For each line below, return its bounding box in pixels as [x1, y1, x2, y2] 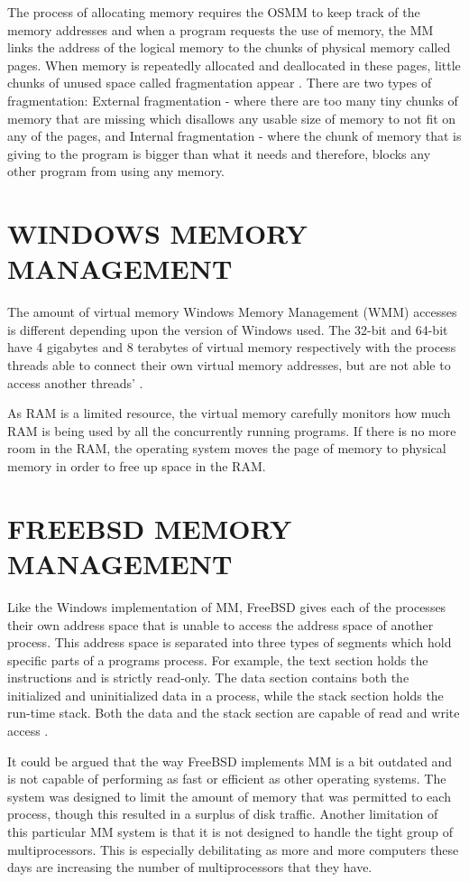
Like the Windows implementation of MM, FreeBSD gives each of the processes [7, 597, 446, 616]
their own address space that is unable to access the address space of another [7, 615, 434, 634]
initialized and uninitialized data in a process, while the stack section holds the [7, 685, 444, 704]
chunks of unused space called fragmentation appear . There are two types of [7, 73, 432, 92]
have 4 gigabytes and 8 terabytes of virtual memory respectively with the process [7, 338, 456, 357]
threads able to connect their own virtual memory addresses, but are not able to [7, 356, 451, 375]
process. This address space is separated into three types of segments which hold [7, 633, 452, 652]
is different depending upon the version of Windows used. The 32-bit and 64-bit [7, 320, 448, 339]
